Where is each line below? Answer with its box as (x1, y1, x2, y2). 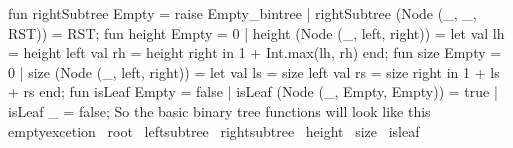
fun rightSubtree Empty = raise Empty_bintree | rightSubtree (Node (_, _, (8, 3, 477, 23)
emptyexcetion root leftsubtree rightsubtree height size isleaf (8, 120, 420, 141)
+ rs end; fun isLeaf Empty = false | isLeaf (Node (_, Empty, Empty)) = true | (8, 81, 498, 102)
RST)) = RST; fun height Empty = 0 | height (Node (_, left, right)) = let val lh (8, 22, 505, 43)
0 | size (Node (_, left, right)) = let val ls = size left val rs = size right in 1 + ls (8, 61, 500, 82)
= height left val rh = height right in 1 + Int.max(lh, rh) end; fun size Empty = (8, 42, 502, 63)
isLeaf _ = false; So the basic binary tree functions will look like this (8, 100, 431, 121)
